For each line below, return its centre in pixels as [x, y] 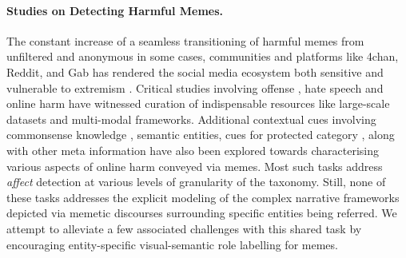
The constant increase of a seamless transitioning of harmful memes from [185, 40]
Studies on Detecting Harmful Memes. [115, 10]
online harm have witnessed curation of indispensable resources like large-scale [198, 103]
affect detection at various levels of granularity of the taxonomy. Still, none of [196, 182]
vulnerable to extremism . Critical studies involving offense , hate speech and [195, 87]
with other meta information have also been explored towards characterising [193, 150]
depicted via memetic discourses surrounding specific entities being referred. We [202, 213]
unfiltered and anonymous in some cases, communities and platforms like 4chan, [203, 56]
